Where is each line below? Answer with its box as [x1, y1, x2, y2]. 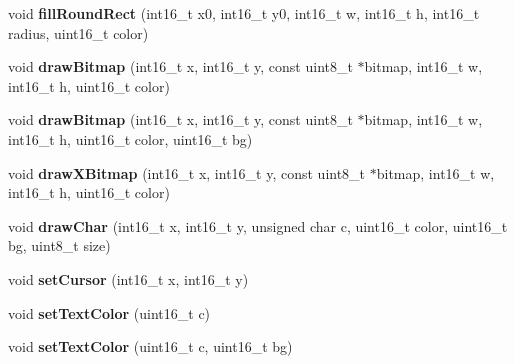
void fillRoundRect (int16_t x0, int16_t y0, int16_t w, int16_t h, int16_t [8, 3, 480, 23]
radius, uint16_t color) [8, 22, 149, 43]
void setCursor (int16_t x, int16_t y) [8, 268, 249, 289]
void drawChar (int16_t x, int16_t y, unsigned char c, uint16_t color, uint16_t [8, 215, 508, 236]
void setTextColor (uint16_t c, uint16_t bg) [8, 336, 293, 357]
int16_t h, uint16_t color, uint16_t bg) [8, 128, 253, 149]
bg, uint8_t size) [8, 235, 111, 256]
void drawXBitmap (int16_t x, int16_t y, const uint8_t [8, 162, 366, 183]
